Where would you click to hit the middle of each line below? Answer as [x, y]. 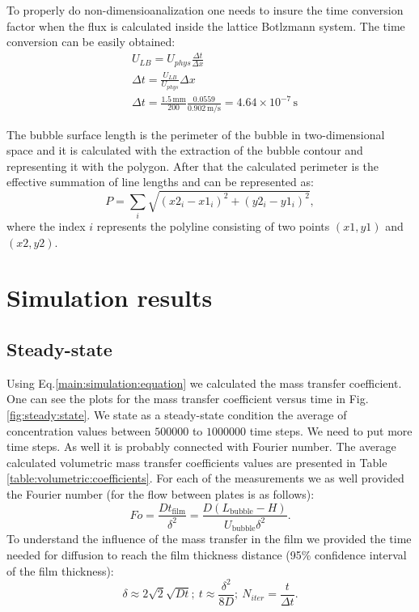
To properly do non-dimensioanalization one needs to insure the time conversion [205, 10]
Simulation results [110, 297]
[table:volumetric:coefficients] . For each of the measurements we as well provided [205, 478]
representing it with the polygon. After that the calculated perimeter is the [193, 166]
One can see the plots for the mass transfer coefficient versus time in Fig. [188, 399]
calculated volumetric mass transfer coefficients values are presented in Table [197, 462]
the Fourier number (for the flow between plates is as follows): [161, 493]
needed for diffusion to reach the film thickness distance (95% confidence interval [207, 554]
